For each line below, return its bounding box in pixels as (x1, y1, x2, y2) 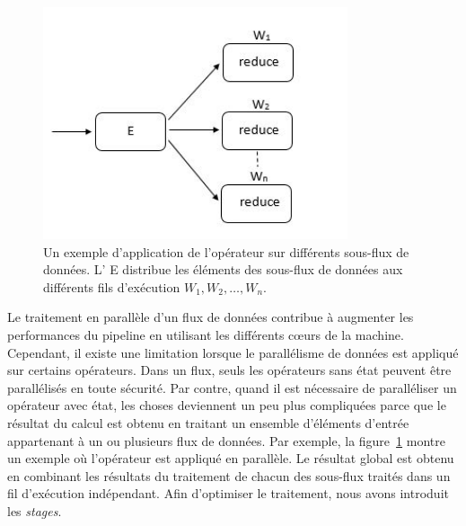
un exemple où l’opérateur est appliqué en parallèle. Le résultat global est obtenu (7, 449, 454, 468)
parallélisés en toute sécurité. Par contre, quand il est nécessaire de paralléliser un (7, 378, 457, 397)
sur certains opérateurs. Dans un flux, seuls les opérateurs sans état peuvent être (7, 361, 452, 379)
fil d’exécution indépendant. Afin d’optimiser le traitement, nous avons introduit (7, 484, 449, 503)
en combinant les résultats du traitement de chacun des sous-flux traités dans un (7, 466, 451, 485)
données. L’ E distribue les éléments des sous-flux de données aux (43, 260, 403, 279)
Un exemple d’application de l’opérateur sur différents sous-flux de (43, 242, 409, 261)
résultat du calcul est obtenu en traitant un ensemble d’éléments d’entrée (7, 414, 409, 432)
